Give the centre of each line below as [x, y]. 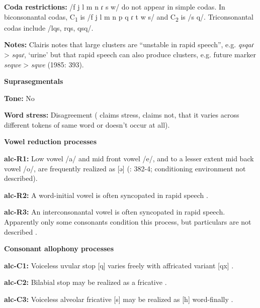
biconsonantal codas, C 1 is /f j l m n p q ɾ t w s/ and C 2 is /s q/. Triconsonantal [129, 17]
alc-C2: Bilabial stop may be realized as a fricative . [85, 282]
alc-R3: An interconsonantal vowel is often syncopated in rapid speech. [115, 212]
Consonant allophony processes [59, 248]
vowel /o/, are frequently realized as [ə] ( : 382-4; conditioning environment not [125, 168]
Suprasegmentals [34, 81]
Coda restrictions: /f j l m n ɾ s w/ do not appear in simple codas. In [115, 7]
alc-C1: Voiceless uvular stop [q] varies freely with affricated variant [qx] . [119, 265]
